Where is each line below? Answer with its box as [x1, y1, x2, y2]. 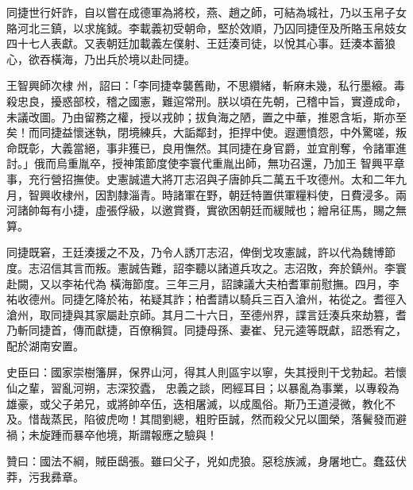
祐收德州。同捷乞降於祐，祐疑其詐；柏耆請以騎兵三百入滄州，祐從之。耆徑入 [6, 291, 407, 307]
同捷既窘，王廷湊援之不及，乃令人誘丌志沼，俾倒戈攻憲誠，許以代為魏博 [6, 244, 384, 260]
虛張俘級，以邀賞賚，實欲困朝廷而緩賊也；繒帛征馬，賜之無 [95, 202, 407, 218]
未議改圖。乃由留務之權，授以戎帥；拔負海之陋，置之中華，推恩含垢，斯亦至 [6, 108, 407, 125]
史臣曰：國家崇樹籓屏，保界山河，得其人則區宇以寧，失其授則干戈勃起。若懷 [6, 364, 407, 380]
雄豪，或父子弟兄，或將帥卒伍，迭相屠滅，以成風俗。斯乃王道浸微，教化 [6, 395, 384, 411]
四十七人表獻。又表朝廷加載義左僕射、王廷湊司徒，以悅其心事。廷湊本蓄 [6, 35, 384, 52]
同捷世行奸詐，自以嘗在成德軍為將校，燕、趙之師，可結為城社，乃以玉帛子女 [6, 4, 407, 20]
